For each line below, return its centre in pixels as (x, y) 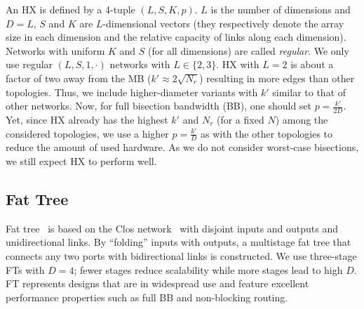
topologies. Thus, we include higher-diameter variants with (132, 92)
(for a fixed (240, 119)
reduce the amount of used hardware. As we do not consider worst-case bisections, (182, 147)
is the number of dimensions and (281, 9)
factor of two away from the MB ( (79, 78)
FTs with (25, 269)
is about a (312, 64)
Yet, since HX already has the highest (87, 119)
